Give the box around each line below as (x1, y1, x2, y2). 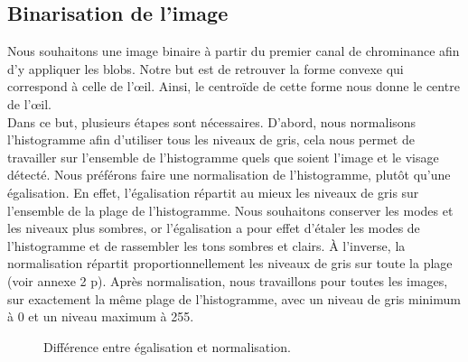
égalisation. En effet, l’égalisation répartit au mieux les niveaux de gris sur (7, 182, 419, 201)
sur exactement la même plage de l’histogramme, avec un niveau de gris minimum (7, 289, 461, 308)
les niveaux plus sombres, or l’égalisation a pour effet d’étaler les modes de (7, 218, 420, 237)
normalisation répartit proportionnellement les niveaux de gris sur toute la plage (7, 254, 453, 273)
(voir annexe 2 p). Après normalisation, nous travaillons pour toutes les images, (7, 271, 448, 290)
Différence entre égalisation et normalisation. (43, 337, 291, 356)
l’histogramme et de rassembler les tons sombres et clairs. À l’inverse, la (7, 236, 406, 255)
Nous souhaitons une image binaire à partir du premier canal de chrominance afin (7, 42, 460, 60)
